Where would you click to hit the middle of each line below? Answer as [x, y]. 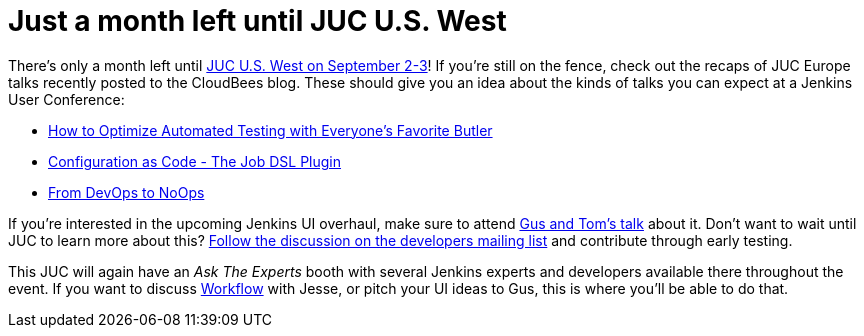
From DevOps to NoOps [126, 192]
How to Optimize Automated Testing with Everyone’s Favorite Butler [270, 130]
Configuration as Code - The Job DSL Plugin [195, 161]
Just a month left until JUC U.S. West [257, 21]
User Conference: [66, 99]
